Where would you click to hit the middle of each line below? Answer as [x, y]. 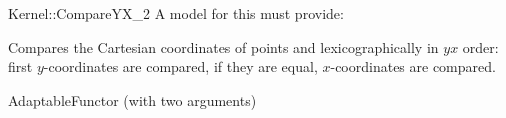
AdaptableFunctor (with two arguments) [132, 99]
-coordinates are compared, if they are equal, [180, 66]
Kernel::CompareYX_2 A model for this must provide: [176, 13]
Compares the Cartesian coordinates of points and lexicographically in [223, 46]
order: [480, 46]
